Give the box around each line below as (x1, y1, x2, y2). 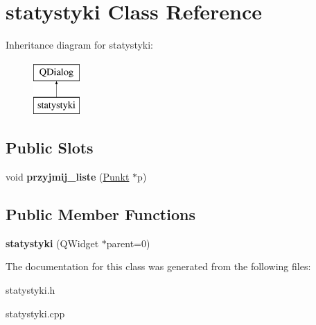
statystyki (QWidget (6, 235, 99, 250)
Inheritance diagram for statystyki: (6, 37, 154, 52)
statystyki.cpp (6, 306, 65, 320)
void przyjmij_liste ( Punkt (6, 169, 130, 184)
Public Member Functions (6, 203, 195, 225)
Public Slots (6, 137, 94, 158)
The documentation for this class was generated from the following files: (6, 259, 311, 274)
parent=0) (106, 235, 150, 250)
